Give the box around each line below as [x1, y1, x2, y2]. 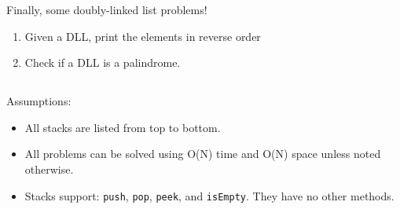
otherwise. [24, 160, 74, 177]
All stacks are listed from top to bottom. [24, 119, 221, 135]
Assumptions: [6, 93, 72, 109]
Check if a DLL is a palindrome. [24, 54, 181, 71]
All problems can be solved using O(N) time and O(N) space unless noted [24, 145, 381, 162]
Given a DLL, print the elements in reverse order [24, 27, 261, 44]
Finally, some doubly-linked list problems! [6, 2, 207, 17]
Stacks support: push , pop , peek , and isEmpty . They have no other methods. [24, 187, 394, 203]
